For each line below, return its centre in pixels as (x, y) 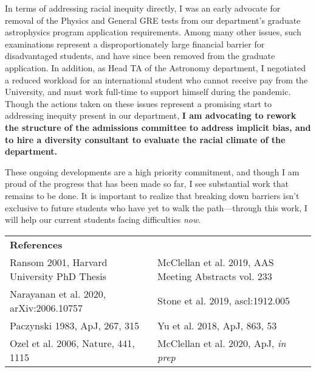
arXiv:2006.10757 (46, 307)
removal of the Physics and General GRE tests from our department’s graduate (153, 20)
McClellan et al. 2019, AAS (216, 262)
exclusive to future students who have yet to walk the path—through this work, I (156, 207)
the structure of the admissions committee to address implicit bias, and (158, 127)
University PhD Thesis (58, 276)
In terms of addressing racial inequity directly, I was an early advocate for (143, 8)
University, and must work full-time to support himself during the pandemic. (148, 92)
